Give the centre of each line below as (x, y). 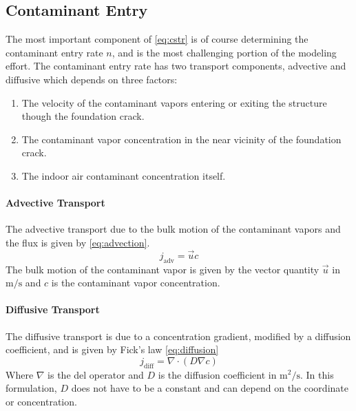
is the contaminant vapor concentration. (136, 283)
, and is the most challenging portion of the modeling (224, 52)
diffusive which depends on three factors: (92, 79)
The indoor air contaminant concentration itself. (124, 175)
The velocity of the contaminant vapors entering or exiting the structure (174, 102)
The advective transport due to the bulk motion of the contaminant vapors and (173, 229)
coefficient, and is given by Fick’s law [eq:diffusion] (112, 349)
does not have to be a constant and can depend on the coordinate (210, 388)
